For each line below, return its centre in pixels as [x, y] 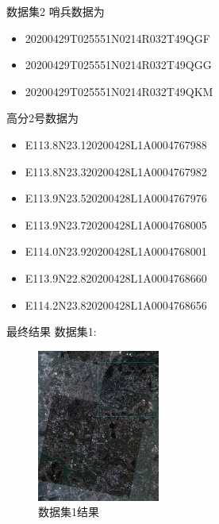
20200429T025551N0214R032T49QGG [118, 65]
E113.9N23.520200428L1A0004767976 [116, 198]
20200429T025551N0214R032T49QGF [117, 38]
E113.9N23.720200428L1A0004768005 [116, 224]
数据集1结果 [69, 512]
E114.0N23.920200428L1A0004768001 [116, 251]
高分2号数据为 [42, 118]
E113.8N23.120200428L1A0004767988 [116, 144]
